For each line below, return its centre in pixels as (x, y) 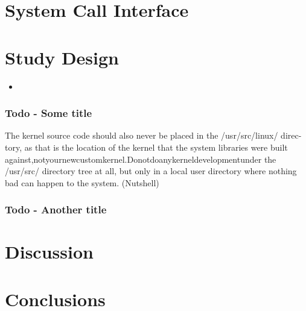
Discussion (49, 252)
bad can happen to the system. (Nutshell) (82, 182)
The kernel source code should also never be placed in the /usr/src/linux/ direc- (153, 135)
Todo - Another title (56, 209)
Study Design (62, 57)
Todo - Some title (49, 113)
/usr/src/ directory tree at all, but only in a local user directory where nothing (151, 171)
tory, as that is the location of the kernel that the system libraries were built (146, 147)
